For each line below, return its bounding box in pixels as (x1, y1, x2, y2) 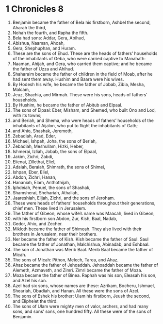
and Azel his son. (12, 277, 48, 283)
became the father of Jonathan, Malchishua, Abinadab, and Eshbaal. (12, 241, 150, 247)
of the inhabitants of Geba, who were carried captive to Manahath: (12, 55, 146, 61)
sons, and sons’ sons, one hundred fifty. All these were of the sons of (12, 308, 152, 314)
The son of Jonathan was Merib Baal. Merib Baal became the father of (12, 246, 153, 252)
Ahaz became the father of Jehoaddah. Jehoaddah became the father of (12, 262, 158, 268)
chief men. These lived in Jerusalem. (12, 205, 86, 211)
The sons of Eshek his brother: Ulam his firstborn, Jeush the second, (12, 293, 150, 299)
